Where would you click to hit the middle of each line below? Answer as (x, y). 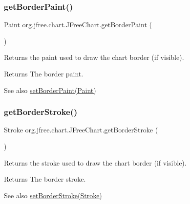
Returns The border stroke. (45, 179)
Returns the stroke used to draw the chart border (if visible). (95, 162)
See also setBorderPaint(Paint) (50, 90)
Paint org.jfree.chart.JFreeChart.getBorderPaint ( (78, 25)
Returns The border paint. (44, 74)
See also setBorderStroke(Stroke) (53, 195)
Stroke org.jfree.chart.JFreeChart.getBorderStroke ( (81, 130)
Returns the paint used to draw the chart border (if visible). (94, 57)
